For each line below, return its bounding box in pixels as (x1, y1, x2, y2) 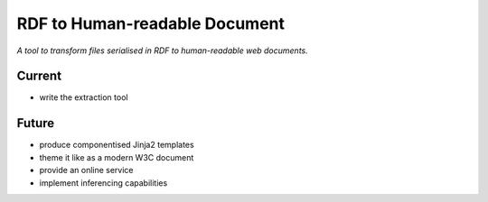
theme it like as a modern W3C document (39, 151, 194, 162)
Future (16, 115, 55, 131)
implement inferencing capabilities (39, 177, 168, 188)
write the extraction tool (39, 92, 128, 103)
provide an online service (39, 165, 135, 176)
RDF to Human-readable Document (16, 14, 285, 33)
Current (16, 69, 62, 84)
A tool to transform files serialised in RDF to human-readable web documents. (16, 45, 308, 56)
